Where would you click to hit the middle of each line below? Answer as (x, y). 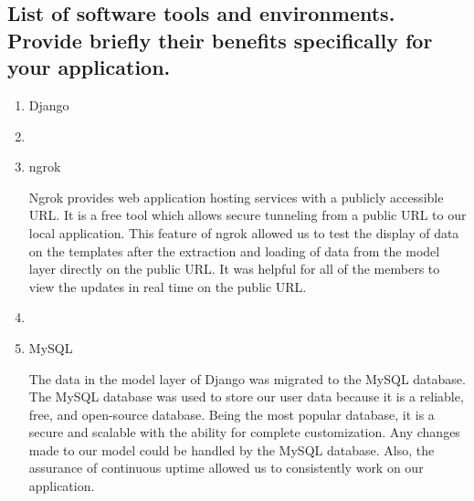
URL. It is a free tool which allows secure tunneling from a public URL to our (248, 215)
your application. (89, 67)
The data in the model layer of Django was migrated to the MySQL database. (247, 378)
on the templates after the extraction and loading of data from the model (234, 250)
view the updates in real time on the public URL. (168, 286)
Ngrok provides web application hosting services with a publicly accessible (236, 197)
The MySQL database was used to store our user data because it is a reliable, (246, 397)
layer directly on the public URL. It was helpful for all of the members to (234, 269)
